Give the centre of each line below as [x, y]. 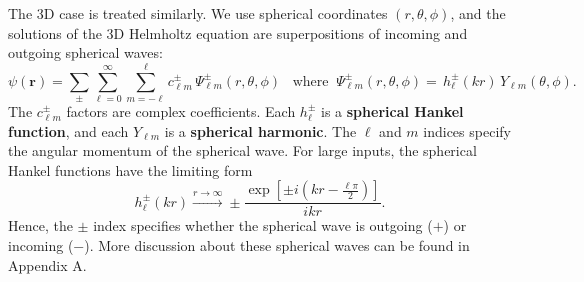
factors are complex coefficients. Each [181, 110]
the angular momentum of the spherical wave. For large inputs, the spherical [242, 150]
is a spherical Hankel [392, 110]
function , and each [68, 130]
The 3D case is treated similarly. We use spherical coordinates [198, 13]
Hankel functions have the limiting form [130, 169]
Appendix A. [47, 264]
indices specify [467, 130]
